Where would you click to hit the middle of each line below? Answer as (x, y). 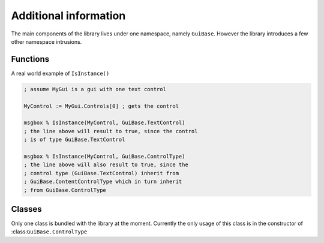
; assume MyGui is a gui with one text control (95, 89)
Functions (30, 59)
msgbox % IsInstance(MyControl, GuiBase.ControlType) (104, 156)
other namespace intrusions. (46, 41)
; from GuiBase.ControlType (65, 190)
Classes (26, 209)
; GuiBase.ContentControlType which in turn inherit (103, 182)
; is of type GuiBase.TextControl (74, 140)
